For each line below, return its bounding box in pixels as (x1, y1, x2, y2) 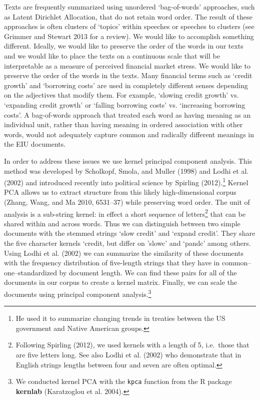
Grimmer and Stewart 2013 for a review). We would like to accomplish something (4, 31, 254, 41)
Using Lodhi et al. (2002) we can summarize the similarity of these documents (4, 247, 243, 258)
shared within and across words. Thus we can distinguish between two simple (4, 218, 240, 228)
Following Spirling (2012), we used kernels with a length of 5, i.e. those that (15, 339, 249, 350)
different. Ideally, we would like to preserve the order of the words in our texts (4, 41, 243, 51)
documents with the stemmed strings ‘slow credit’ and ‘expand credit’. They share (4, 228, 255, 238)
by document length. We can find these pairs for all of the (59, 267, 237, 277)
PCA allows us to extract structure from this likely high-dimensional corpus (4, 187, 236, 197)
